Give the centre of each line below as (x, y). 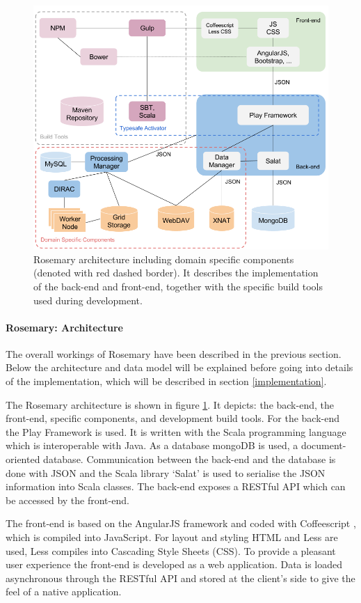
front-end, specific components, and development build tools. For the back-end (173, 418)
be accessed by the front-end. (67, 500)
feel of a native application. (64, 592)
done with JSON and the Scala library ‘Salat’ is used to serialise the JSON (166, 472)
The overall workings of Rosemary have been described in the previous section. (174, 353)
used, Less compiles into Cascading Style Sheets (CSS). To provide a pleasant (171, 550)
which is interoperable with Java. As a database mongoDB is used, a (152, 445)
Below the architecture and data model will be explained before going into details (179, 367)
